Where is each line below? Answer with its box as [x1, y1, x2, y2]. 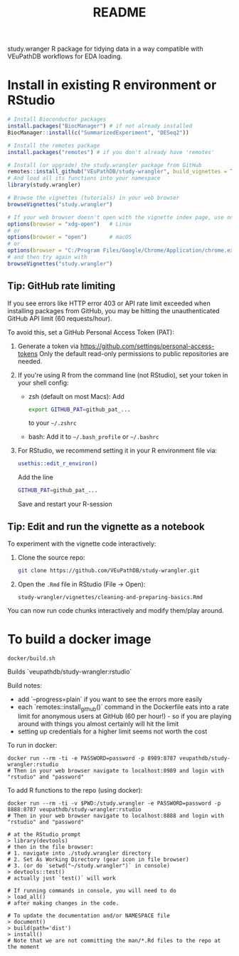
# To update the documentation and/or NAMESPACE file [7, 912, 171, 919]
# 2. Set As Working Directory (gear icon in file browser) [7, 855, 190, 863]
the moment [7, 943, 40, 950]
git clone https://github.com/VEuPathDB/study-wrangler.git [17, 567, 200, 574]
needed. [17, 357, 43, 365]
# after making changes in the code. [7, 900, 119, 907]
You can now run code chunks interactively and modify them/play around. [7, 606, 224, 614]
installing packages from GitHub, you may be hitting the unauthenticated [7, 306, 220, 315]
